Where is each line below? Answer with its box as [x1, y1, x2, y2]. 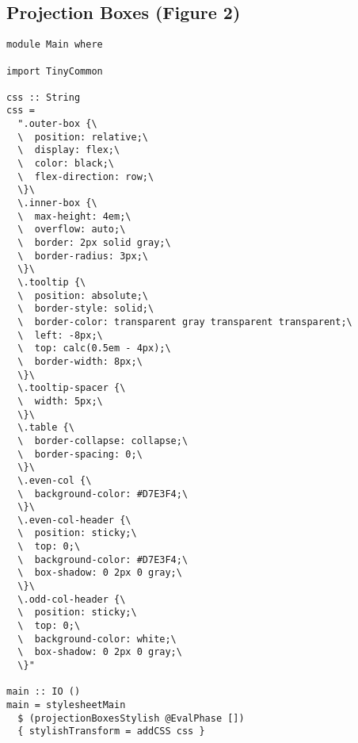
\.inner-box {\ [17, 197, 97, 209]
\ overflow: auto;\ [17, 224, 126, 236]
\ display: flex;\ [17, 144, 120, 156]
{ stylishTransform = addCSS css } [17, 726, 205, 737]
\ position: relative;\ [17, 131, 148, 143]
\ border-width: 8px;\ [17, 355, 143, 367]
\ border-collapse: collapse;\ [17, 435, 189, 446]
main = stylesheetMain [6, 699, 126, 711]
